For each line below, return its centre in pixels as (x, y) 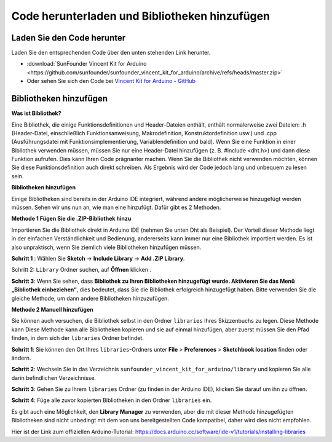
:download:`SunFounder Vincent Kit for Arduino (87, 64)
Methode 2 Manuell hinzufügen (52, 309)
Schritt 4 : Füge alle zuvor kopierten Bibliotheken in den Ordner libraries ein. (112, 400)
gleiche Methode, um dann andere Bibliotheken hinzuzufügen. (90, 298)
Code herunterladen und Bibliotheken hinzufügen (141, 16)
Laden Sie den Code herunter (69, 38)
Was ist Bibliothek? (36, 113)
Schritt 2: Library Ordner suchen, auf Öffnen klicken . (81, 270)
